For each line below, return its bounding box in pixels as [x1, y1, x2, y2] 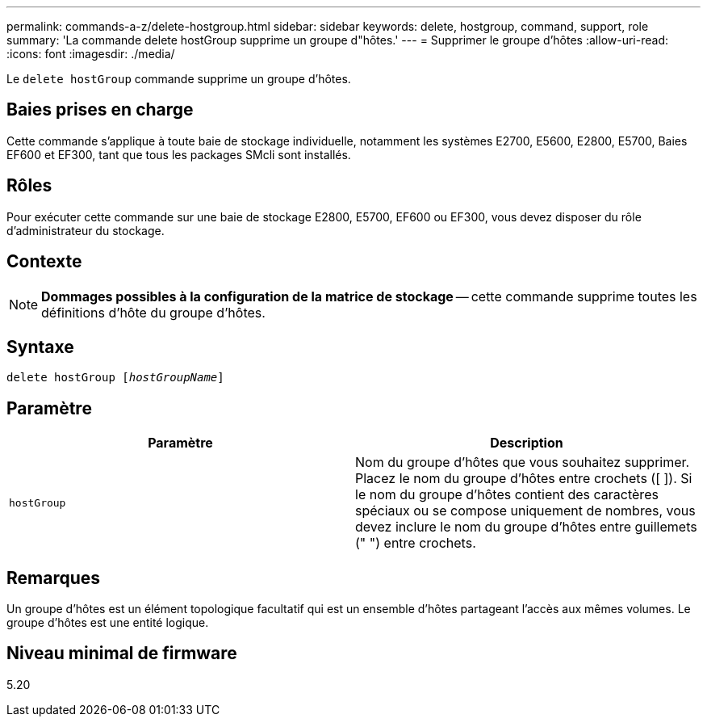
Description [490, 435, 563, 452]
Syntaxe [6, 336, 74, 357]
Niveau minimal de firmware [6, 643, 237, 664]
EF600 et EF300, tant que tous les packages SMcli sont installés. [6, 147, 351, 162]
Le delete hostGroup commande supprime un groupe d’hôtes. [6, 72, 351, 86]
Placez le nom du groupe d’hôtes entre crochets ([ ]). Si [355, 470, 692, 487]
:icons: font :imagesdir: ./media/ [6, 47, 175, 61]
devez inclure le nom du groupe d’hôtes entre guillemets [355, 519, 697, 536]
